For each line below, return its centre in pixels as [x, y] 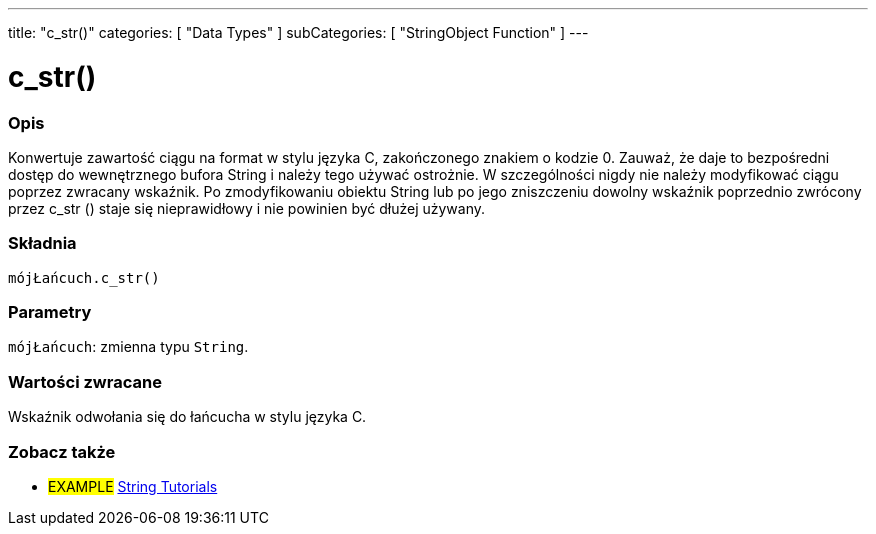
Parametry [50, 312]
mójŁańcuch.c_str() [84, 277]
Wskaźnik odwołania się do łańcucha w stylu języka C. [187, 417]
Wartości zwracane [85, 381]
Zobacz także [62, 451]
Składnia [42, 243]
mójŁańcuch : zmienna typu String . [128, 347]
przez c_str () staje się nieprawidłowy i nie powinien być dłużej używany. [247, 208]
